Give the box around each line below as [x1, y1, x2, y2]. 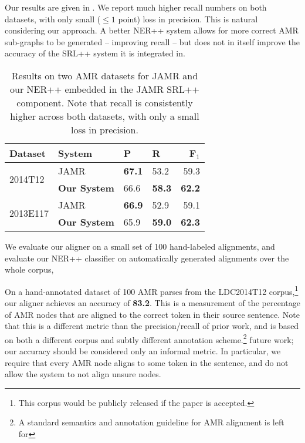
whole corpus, [5, 263, 54, 276]
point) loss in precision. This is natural [118, 12, 258, 25]
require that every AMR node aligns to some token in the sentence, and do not [5, 356, 289, 368]
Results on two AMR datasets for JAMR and [11, 68, 198, 82]
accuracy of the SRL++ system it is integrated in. [5, 47, 185, 59]
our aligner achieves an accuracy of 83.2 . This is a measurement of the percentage [5, 297, 300, 308]
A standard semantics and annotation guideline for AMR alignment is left [18, 416, 284, 428]
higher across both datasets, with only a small [10, 109, 199, 123]
